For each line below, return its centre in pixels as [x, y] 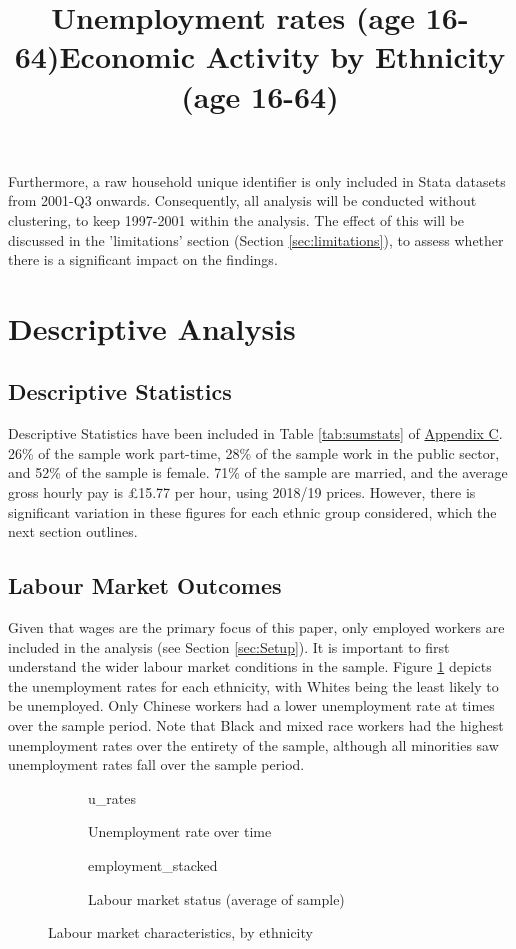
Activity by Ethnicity [355, 56]
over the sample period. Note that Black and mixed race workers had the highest [256, 725]
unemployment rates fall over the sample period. [156, 764]
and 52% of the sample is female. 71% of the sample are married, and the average [258, 472]
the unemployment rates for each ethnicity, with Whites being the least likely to [253, 685]
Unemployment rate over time [180, 831]
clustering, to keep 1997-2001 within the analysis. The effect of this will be [236, 219]
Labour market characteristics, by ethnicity [180, 932]
